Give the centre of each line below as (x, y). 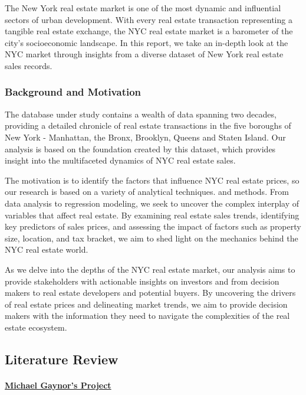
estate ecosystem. (36, 327)
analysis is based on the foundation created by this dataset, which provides (140, 148)
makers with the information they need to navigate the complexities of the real (147, 316)
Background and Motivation (73, 92)
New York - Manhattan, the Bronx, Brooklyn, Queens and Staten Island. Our (145, 137)
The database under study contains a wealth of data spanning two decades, (141, 114)
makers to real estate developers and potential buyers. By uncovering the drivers (150, 293)
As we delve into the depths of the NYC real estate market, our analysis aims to (150, 269)
